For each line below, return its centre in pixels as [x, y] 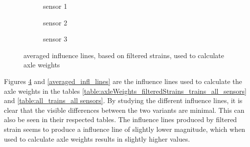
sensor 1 [55, 6]
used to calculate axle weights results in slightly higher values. [97, 138]
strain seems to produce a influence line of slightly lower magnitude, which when [125, 129]
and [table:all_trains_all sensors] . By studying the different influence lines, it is [123, 100]
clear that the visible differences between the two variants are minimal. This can [124, 110]
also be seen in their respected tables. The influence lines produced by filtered [121, 119]
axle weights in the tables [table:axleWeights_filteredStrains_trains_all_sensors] [125, 91]
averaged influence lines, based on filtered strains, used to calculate [124, 55]
